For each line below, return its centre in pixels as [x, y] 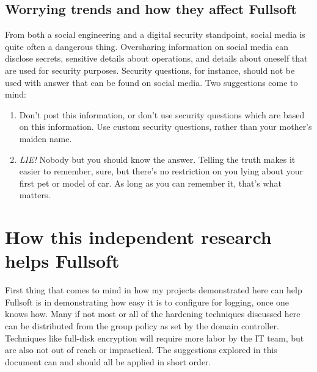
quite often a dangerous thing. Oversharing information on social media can [147, 46]
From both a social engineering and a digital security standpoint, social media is [155, 34]
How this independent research [138, 237]
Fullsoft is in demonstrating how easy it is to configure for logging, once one [147, 302]
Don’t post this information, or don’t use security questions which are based [162, 114]
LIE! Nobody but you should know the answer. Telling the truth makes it [157, 159]
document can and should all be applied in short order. [108, 361]
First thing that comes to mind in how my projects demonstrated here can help [154, 290]
